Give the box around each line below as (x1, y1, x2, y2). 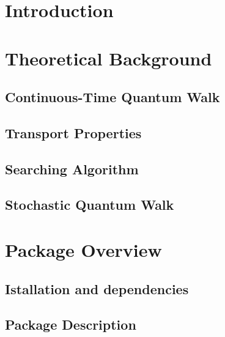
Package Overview (5, 237, 162, 262)
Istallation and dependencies (5, 279, 189, 298)
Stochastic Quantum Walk (5, 195, 174, 214)
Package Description (5, 315, 136, 334)
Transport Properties (5, 123, 142, 142)
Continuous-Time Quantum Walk (5, 87, 220, 106)
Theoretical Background (5, 45, 212, 70)
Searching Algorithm (5, 159, 139, 178)
